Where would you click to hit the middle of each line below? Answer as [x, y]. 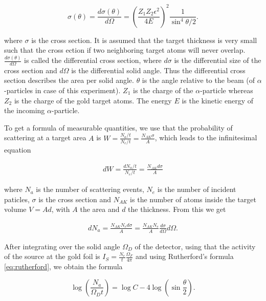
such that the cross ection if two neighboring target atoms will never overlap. [125, 50]
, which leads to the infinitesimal [206, 137]
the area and [100, 209]
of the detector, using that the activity [195, 246]
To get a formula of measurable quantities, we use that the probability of [118, 127]
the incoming [25, 110]
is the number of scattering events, [90, 189]
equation [18, 150]
